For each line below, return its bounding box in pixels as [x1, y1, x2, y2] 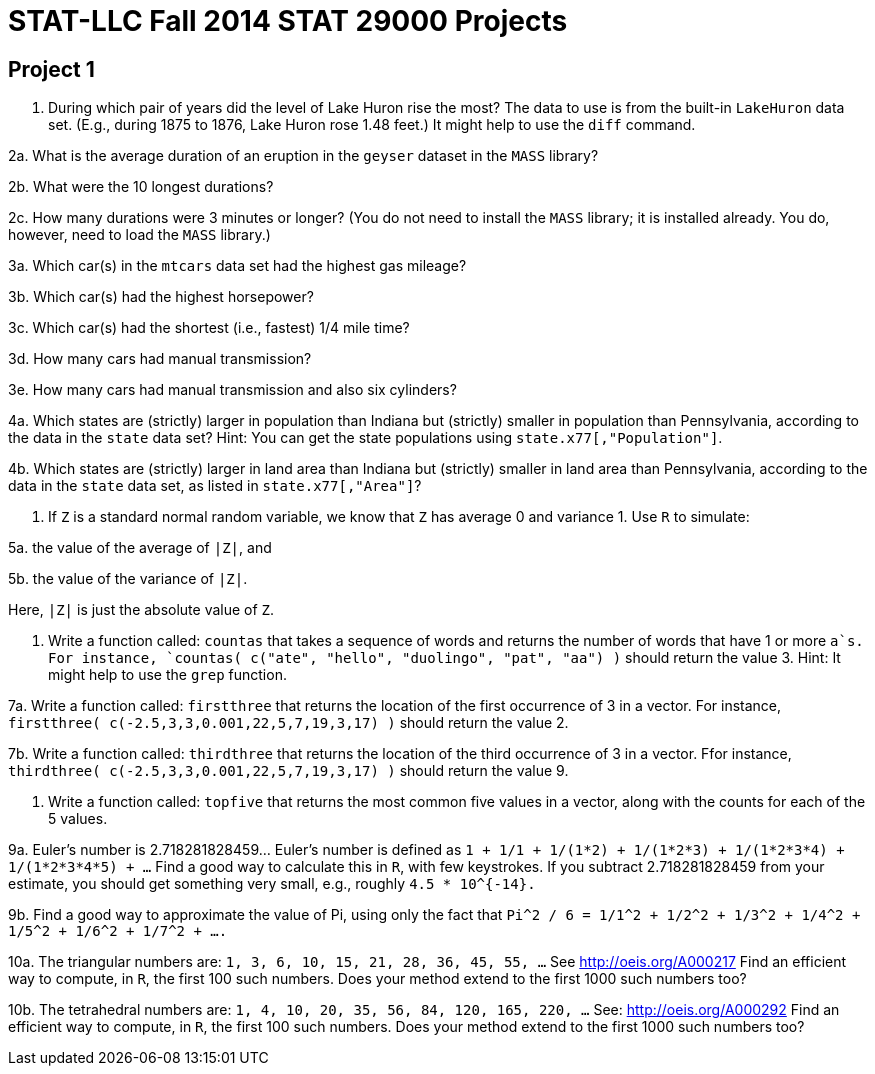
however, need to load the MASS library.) [8, 226, 271, 244]
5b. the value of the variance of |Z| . [8, 570, 248, 588]
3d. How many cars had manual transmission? [8, 350, 312, 368]
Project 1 [8, 56, 95, 82]
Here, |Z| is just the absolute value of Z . [8, 601, 275, 619]
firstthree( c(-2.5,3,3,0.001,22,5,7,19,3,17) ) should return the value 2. [8, 714, 569, 732]
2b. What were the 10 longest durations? [8, 178, 274, 196]
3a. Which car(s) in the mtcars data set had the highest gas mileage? [8, 257, 467, 275]
